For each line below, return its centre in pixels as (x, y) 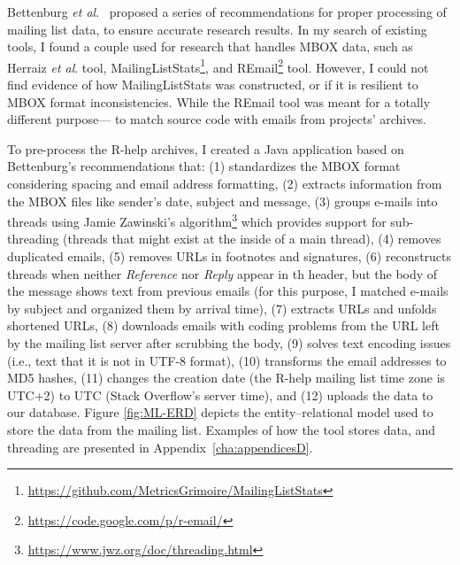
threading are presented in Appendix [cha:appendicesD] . (160, 447)
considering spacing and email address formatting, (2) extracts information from (225, 183)
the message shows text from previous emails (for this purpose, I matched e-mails (228, 291)
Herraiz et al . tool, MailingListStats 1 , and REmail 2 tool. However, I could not (218, 66)
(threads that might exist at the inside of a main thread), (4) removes (252, 239)
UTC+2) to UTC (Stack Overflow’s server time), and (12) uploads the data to (220, 395)
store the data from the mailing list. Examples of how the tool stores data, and (222, 429)
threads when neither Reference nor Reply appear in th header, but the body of (222, 273)
